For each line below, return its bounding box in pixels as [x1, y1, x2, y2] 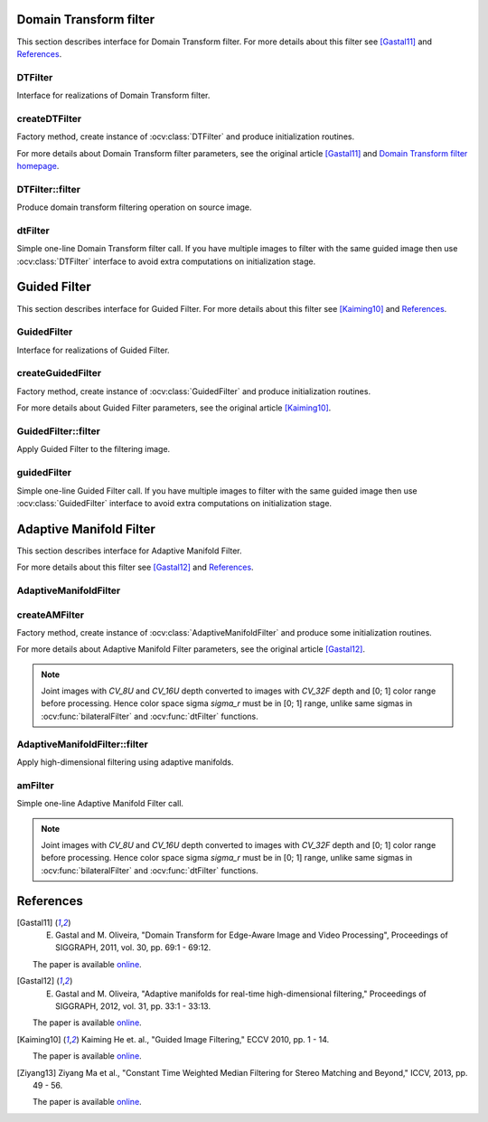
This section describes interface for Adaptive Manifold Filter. [16, 545, 243, 556]
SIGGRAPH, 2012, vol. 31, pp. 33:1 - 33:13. [55, 1000, 211, 1012]
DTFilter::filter [16, 183, 81, 195]
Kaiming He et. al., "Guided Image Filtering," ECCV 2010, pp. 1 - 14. [81, 1033, 330, 1044]
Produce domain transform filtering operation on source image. [16, 202, 252, 212]
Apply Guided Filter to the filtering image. [16, 444, 171, 455]
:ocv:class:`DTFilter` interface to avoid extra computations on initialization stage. [16, 256, 316, 267]
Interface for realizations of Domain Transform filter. [16, 90, 211, 101]
